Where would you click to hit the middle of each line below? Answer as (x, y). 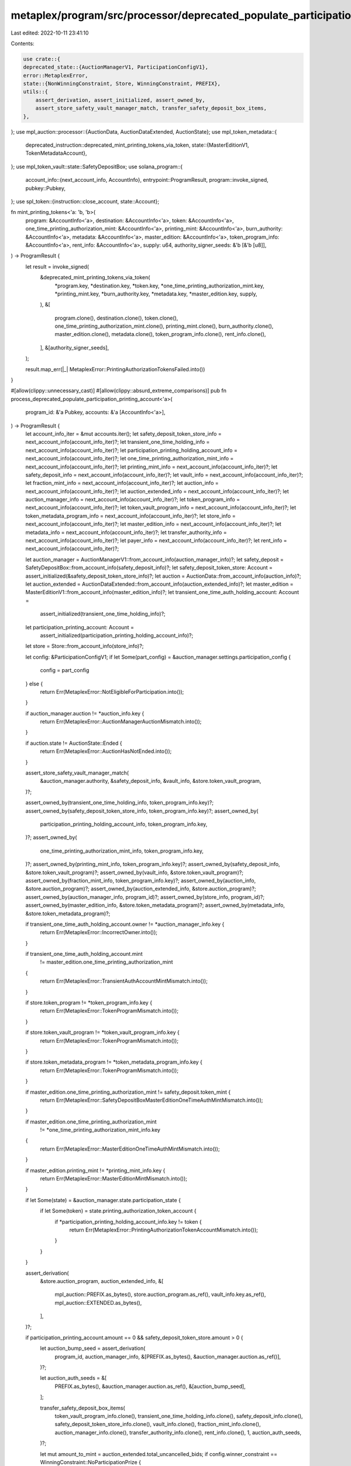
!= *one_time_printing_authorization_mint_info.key (100, 1130)
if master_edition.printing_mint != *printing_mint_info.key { (95, 1170)
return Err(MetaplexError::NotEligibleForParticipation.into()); (112, 691)
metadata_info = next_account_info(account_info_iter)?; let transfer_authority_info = (126, 532)
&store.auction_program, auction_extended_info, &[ (102, 1281)
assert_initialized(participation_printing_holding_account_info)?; (117, 635)
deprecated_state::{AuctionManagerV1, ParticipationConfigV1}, (116, 67)
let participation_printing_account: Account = (80, 627)
